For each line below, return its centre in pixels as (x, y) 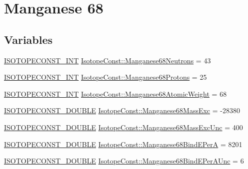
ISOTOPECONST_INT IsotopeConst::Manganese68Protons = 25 (105, 77)
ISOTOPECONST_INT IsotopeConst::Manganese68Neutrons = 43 (107, 60)
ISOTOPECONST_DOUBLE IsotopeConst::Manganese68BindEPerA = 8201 (123, 144)
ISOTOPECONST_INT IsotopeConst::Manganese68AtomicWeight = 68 (115, 93)
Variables (28, 39)
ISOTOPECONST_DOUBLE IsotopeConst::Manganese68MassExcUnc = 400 (123, 127)
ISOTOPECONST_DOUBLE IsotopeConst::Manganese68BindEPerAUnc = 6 (124, 161)
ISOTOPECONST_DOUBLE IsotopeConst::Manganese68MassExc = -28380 (122, 110)
